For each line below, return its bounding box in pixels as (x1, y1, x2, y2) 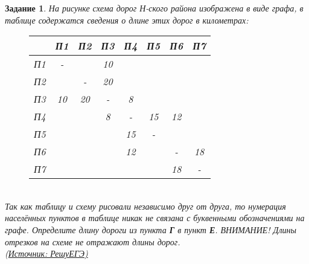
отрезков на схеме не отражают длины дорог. (5, 235, 180, 248)
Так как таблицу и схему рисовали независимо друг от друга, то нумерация (5, 199, 286, 212)
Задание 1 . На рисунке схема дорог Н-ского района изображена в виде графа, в (5, 2, 304, 14)
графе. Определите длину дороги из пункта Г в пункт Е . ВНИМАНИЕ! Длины (5, 223, 297, 236)
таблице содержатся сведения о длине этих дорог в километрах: (5, 13, 249, 26)
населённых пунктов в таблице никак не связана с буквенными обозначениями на (5, 211, 305, 224)
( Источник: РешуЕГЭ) (5, 247, 88, 260)
